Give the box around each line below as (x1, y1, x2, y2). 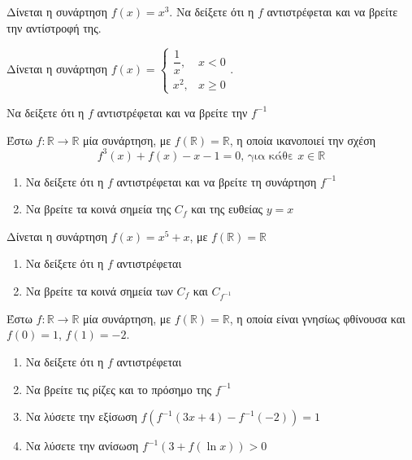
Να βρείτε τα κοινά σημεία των (25, 282, 173, 299)
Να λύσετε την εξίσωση (25, 408, 137, 425)
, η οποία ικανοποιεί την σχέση (229, 131, 376, 148)
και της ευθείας (191, 200, 263, 217)
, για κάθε (241, 150, 294, 162)
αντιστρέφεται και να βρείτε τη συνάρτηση (116, 173, 317, 190)
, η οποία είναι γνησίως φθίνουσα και (229, 309, 405, 326)
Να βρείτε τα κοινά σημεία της (25, 200, 171, 217)
